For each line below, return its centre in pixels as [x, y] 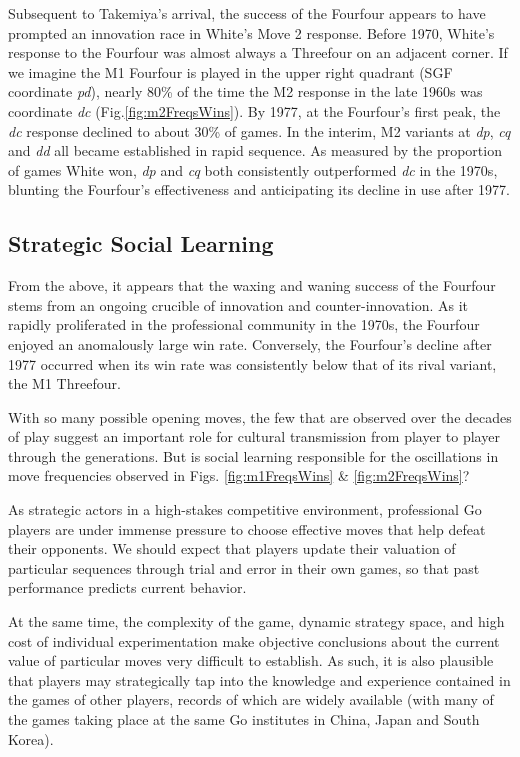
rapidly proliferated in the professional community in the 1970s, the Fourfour [244, 324]
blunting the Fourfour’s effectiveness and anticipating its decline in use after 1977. [259, 189]
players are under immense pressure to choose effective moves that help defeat [247, 528]
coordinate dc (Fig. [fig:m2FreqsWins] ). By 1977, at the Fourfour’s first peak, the [254, 110]
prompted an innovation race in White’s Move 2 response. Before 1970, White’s [251, 32]
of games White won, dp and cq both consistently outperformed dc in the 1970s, [253, 169]
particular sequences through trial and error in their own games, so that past [244, 567]
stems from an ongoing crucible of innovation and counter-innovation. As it [238, 304]
